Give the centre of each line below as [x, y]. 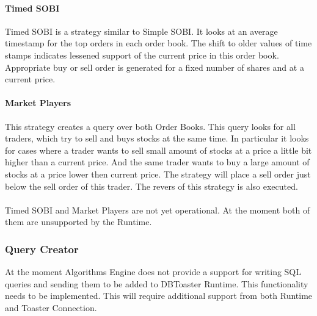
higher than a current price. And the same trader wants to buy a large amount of [157, 162]
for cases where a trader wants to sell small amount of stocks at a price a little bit [158, 150]
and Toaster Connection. [51, 307]
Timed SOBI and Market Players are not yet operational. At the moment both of [158, 210]
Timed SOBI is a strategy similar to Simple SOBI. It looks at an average [141, 31]
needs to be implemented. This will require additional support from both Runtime [159, 296]
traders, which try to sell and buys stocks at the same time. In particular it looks [157, 138]
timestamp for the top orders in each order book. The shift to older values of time [158, 43]
